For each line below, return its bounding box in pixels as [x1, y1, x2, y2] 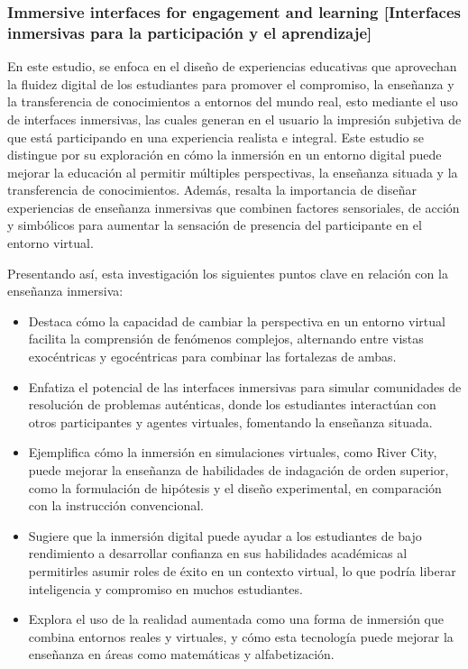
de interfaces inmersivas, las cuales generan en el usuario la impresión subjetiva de [7, 109, 462, 128]
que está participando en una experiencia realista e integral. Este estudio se [7, 127, 424, 146]
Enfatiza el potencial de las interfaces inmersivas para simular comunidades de [28, 377, 462, 396]
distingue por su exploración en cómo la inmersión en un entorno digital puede [7, 145, 442, 164]
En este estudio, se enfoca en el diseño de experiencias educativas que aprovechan [7, 57, 457, 76]
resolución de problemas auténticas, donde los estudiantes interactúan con [28, 395, 436, 414]
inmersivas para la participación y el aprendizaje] [7, 21, 372, 43]
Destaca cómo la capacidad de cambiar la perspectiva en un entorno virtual [28, 311, 445, 330]
